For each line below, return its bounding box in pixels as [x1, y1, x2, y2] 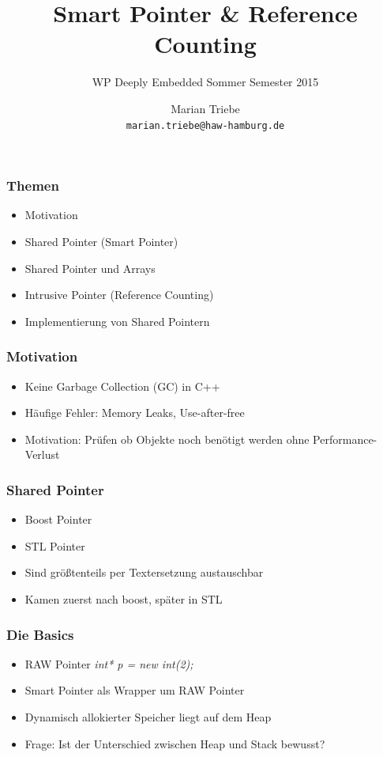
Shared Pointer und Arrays [24, 259, 156, 276]
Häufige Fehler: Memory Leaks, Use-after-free [24, 404, 245, 421]
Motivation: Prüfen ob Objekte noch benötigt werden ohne [24, 430, 310, 447]
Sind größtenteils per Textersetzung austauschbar [24, 564, 264, 581]
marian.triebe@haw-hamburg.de [126, 119, 285, 131]
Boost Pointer [24, 511, 92, 528]
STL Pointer [24, 537, 85, 554]
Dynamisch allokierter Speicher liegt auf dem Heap [24, 709, 272, 725]
